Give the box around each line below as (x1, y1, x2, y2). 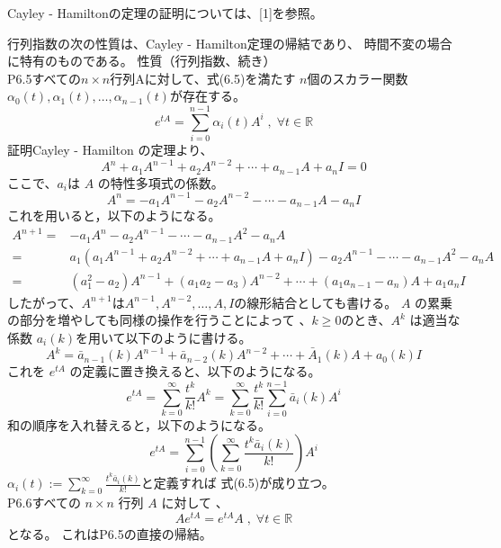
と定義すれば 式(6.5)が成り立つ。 (140, 473, 335, 492)
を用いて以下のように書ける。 (76, 328, 252, 347)
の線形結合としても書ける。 (234, 292, 398, 311)
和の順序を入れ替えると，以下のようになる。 (7, 415, 272, 434)
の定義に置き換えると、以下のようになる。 (69, 362, 321, 381)
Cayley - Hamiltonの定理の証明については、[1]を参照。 (7, 4, 323, 22)
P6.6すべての (7, 493, 81, 512)
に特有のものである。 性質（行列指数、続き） (7, 51, 276, 70)
